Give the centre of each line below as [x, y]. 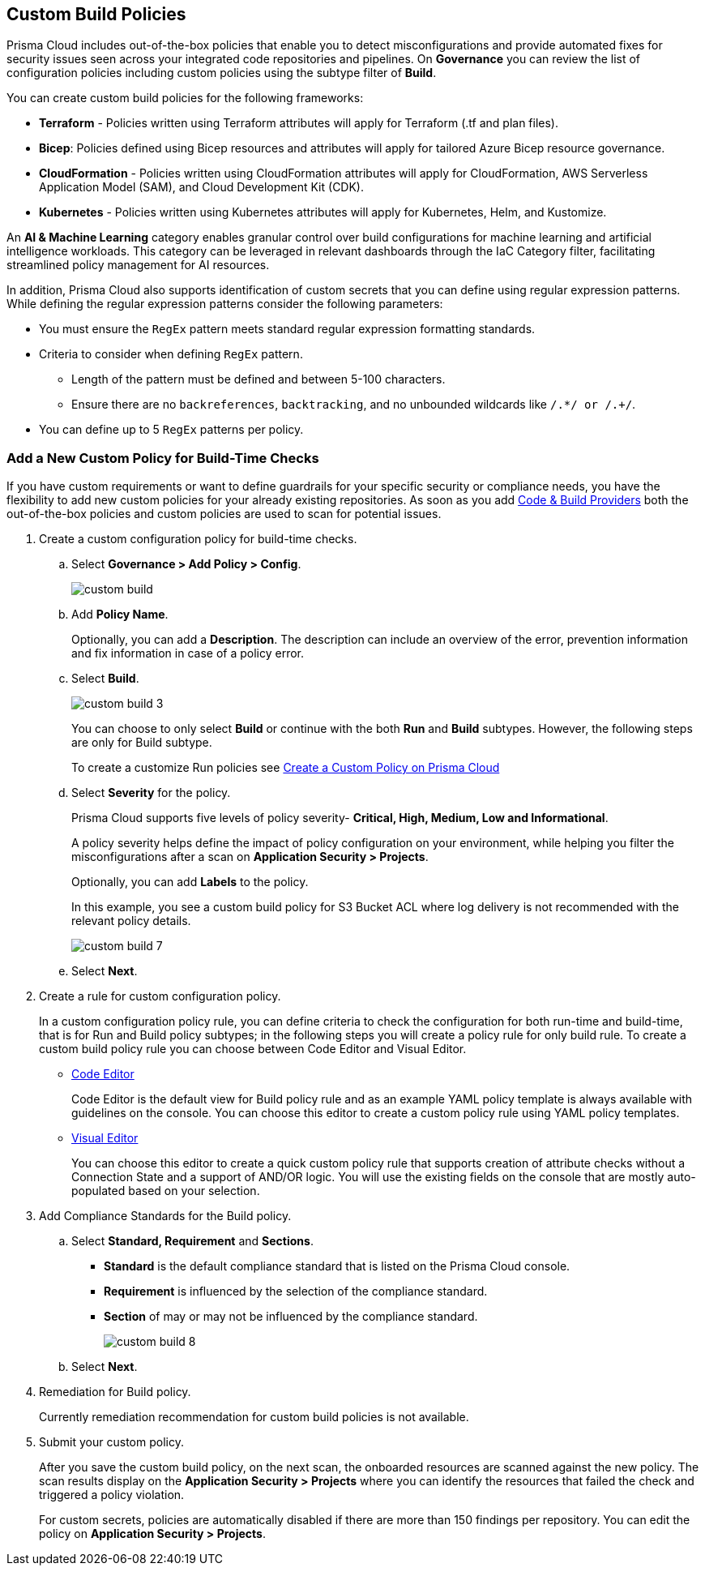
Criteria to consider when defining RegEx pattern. [171, 354]
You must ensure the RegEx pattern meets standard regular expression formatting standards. [287, 329]
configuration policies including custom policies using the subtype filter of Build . [222, 73]
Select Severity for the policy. [151, 793]
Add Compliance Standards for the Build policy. [165, 1216]
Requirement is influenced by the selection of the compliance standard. [296, 1291]
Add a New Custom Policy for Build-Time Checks [163, 458]
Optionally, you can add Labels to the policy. [190, 882]
